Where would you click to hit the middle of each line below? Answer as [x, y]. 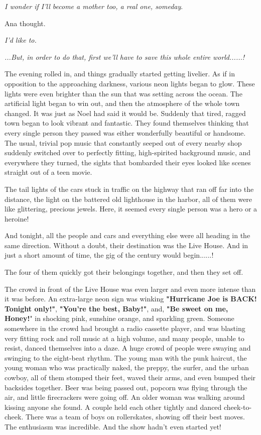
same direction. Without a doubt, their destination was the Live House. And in [126, 245]
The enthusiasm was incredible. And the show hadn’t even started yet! [113, 426]
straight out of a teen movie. [48, 172]
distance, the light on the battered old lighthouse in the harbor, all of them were [128, 199]
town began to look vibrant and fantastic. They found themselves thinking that [127, 123]
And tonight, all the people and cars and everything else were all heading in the [127, 235]
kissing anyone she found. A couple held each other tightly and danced [113, 407]
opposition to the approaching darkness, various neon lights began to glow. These [130, 83]
